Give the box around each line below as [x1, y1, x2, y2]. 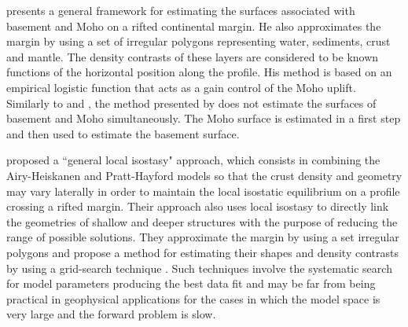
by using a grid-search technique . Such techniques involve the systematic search [6, 259, 392, 276]
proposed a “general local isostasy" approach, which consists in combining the [6, 152, 380, 168]
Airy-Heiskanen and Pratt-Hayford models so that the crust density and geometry [6, 167, 402, 183]
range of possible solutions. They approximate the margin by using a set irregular [6, 229, 399, 245]
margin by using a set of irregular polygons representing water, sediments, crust [6, 33, 391, 50]
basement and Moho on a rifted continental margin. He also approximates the [6, 17, 381, 34]
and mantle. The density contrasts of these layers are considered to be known [6, 48, 379, 64]
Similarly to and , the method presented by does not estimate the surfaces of [6, 94, 377, 111]
